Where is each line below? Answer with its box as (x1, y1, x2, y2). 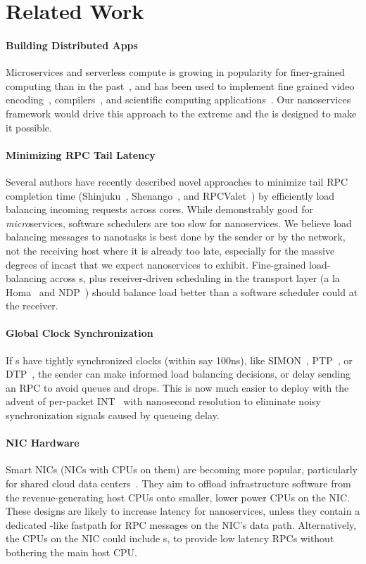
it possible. (6, 120, 52, 134)
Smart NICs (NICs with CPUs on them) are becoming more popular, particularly (6, 462, 358, 477)
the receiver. (6, 298, 58, 313)
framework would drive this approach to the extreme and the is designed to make (6, 105, 357, 120)
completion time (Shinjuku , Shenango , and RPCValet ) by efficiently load (6, 188, 335, 203)
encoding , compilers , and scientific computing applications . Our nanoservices (6, 92, 351, 107)
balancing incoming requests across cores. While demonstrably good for (6, 202, 313, 217)
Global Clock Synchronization (6, 326, 153, 340)
